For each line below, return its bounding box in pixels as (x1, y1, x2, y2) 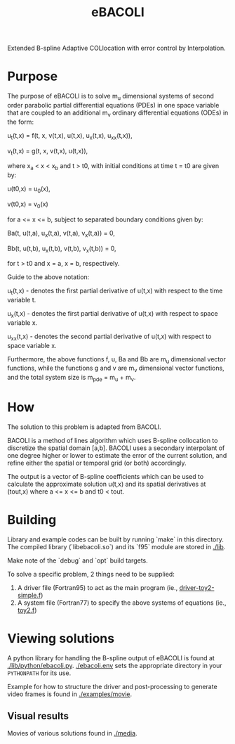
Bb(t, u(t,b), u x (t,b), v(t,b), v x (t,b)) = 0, (7, 244, 117, 254)
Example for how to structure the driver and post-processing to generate (7, 682, 217, 691)
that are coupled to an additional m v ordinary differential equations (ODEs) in (7, 108, 229, 118)
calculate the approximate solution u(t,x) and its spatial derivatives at (7, 480, 206, 489)
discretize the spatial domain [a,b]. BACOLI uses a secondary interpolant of (7, 444, 225, 452)
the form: (7, 117, 34, 126)
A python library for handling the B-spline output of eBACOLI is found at (7, 653, 215, 662)
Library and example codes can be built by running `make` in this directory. (7, 535, 224, 544)
